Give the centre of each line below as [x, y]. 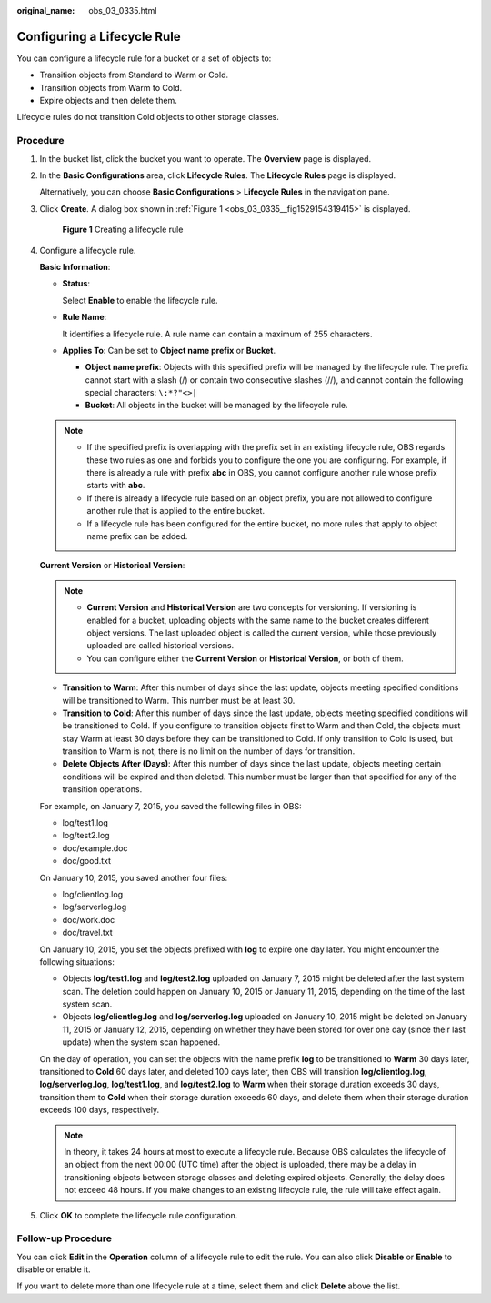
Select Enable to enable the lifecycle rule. [140, 300]
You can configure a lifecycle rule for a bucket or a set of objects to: [144, 58]
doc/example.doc [95, 848]
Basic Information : [75, 266]
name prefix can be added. [137, 536]
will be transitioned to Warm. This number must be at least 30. [179, 700]
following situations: [77, 962]
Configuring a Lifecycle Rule [99, 36]
